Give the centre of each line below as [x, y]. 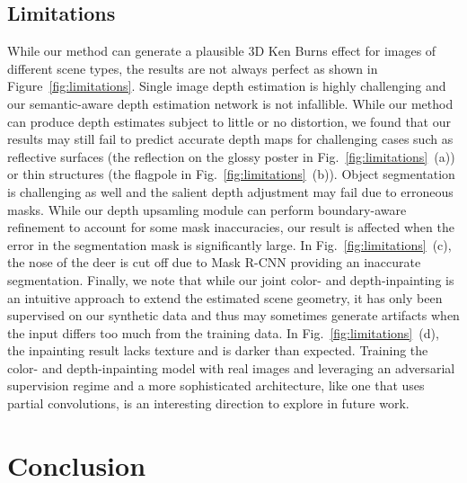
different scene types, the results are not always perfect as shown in [193, 68]
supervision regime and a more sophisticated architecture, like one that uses [216, 385]
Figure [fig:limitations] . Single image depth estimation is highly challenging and [227, 86]
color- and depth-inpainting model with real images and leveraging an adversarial [231, 367]
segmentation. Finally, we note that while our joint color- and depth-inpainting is [231, 279]
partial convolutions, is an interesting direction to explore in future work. [208, 403]
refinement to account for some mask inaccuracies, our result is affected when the [231, 227]
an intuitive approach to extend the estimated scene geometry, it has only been [225, 297]
